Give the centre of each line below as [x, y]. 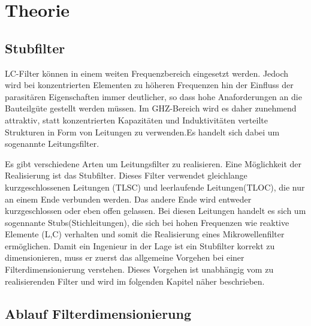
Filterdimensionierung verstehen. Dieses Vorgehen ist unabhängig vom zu [139, 269]
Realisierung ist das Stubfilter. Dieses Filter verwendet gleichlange [126, 175]
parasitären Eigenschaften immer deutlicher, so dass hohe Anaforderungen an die [153, 96]
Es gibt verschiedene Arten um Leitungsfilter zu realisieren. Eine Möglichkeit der [153, 163]
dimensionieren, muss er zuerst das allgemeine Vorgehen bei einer [125, 257]
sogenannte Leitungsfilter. [52, 144]
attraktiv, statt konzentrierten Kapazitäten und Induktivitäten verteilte [136, 120]
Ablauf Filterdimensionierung [98, 313]
